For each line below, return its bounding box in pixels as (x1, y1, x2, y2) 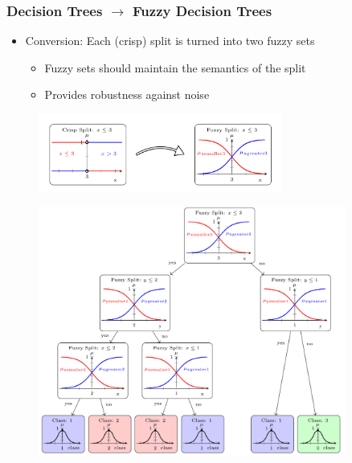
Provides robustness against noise (44, 86, 210, 103)
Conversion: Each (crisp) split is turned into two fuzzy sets (25, 32, 315, 49)
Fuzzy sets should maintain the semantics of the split (44, 59, 306, 76)
